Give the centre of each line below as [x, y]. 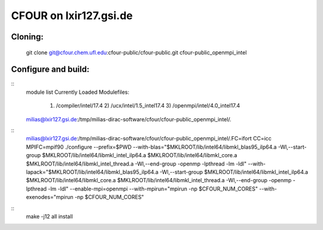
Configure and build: [50, 70]
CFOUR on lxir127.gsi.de [72, 16]
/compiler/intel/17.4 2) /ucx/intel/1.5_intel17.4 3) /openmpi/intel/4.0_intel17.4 [148, 106]
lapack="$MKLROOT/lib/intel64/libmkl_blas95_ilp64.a [92, 172]
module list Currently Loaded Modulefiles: [78, 92]
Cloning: [28, 37]
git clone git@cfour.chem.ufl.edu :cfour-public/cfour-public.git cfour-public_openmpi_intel [136, 52]
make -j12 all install [49, 216]
